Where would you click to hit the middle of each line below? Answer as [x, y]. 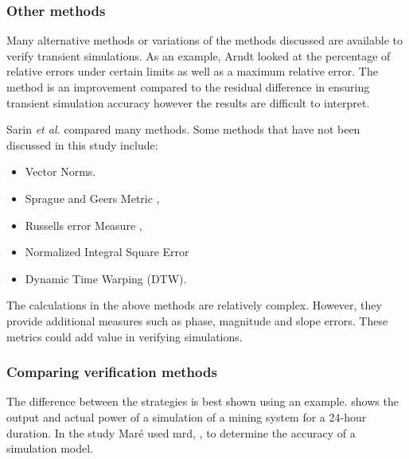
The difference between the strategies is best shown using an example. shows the [203, 401]
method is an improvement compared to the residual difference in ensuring [188, 87]
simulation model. [50, 448]
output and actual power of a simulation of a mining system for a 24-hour [187, 416]
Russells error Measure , [84, 225]
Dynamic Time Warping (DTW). [106, 278]
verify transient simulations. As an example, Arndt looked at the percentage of [199, 55]
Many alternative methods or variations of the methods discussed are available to [204, 40]
